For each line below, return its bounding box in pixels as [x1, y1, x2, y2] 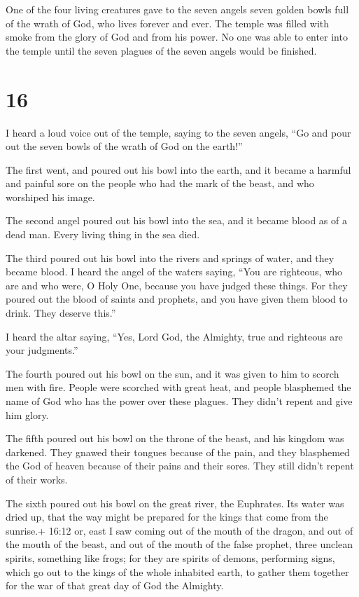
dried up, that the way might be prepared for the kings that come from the [6, 509, 328, 524]
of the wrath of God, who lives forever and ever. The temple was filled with [6, 15, 329, 30]
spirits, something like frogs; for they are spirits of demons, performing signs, [6, 550, 335, 565]
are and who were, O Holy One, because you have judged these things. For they [6, 277, 348, 292]
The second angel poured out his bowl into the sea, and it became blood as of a [6, 213, 347, 228]
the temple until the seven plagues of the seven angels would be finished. [6, 43, 317, 57]
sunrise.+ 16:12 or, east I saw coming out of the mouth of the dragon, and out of [6, 523, 353, 537]
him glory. [6, 407, 49, 422]
